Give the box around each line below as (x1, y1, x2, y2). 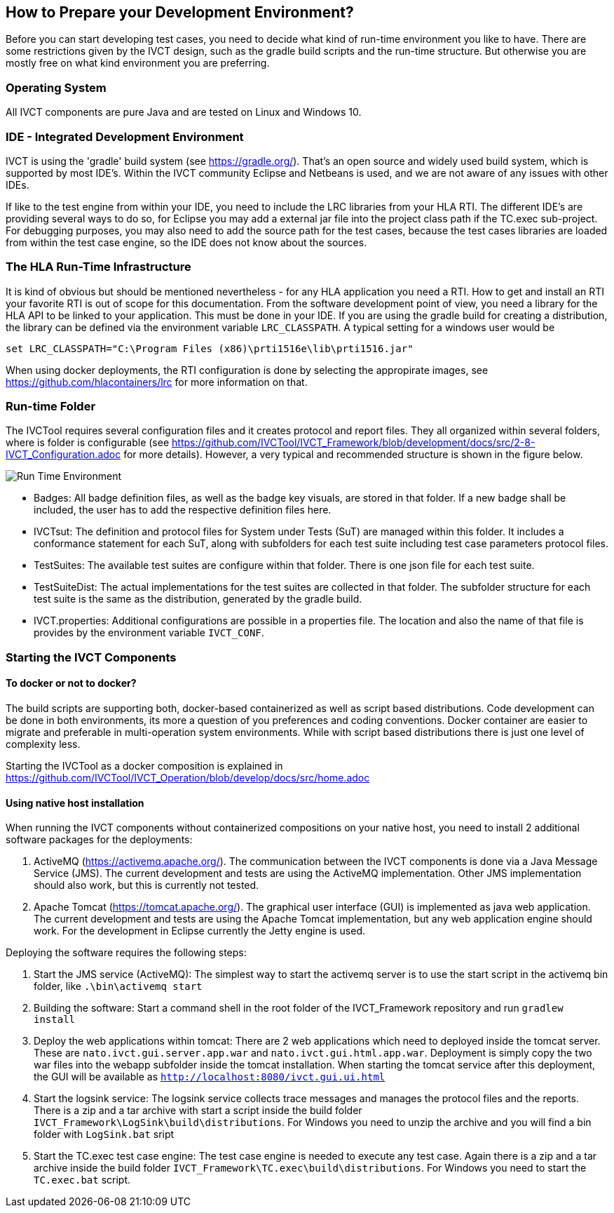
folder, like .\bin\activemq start (34, 980, 203, 993)
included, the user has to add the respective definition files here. (34, 504, 332, 516)
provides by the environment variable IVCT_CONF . (34, 626, 264, 639)
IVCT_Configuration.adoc (6, 448, 121, 461)
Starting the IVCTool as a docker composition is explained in (6, 760, 283, 772)
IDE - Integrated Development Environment (6, 129, 244, 144)
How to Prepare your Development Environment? (6, 4, 354, 21)
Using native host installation (6, 796, 144, 809)
